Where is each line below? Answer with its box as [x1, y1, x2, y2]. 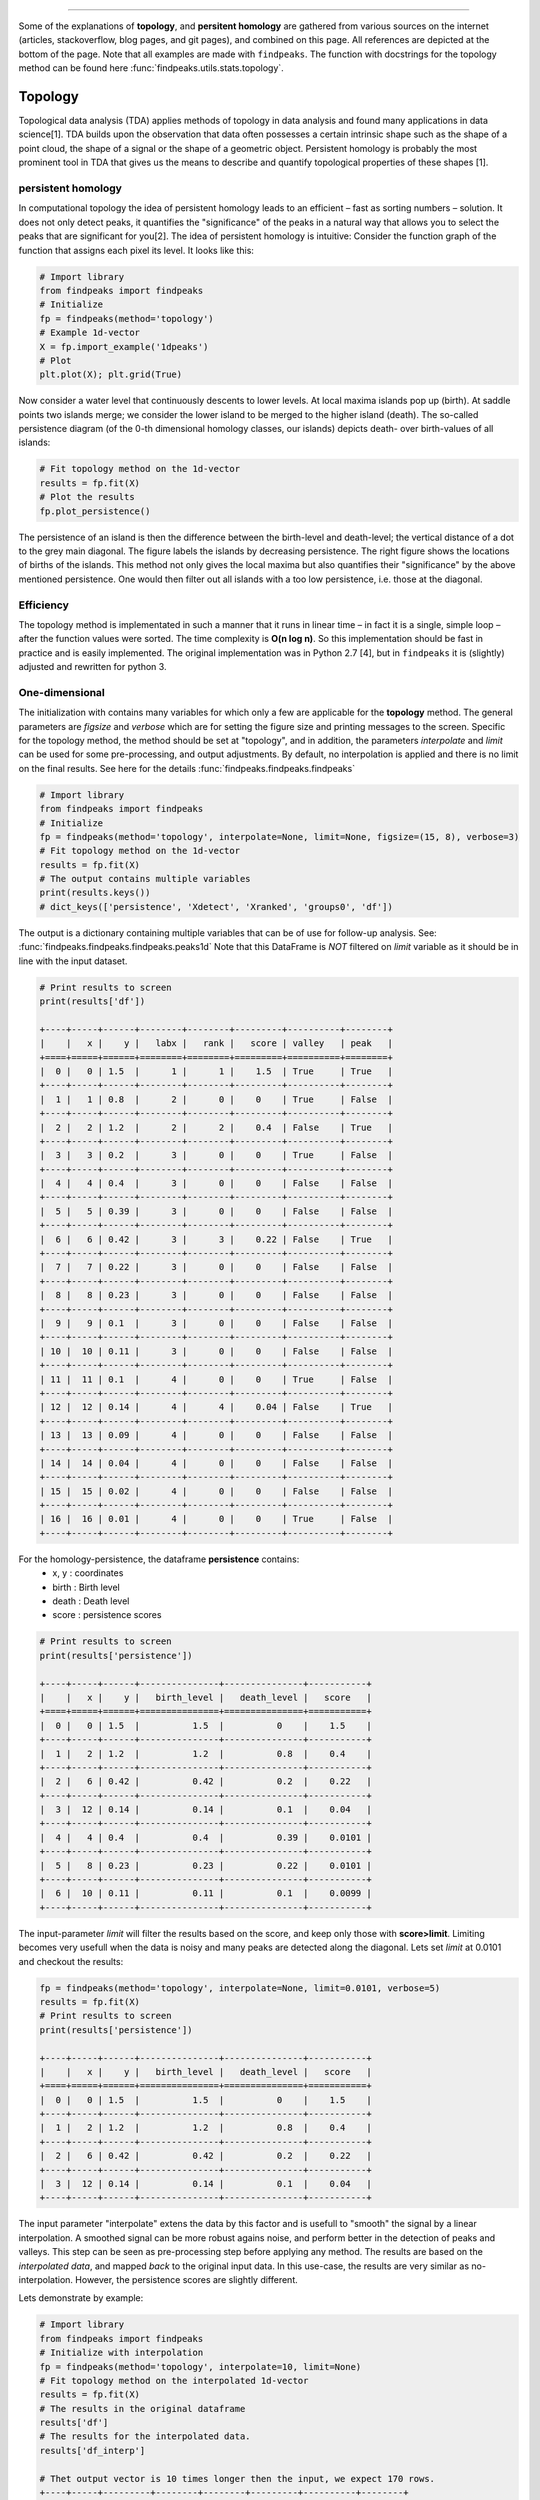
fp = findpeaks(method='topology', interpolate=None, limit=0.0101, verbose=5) [39, 1982, 441, 1994]
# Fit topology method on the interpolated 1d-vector [39, 2375, 309, 2386]
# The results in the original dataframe [39, 2403, 246, 2414]
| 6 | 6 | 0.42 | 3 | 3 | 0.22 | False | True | [39, 1233, 394, 1245]
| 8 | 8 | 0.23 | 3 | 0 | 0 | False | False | [39, 1290, 394, 1301]
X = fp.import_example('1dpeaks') [39, 341, 209, 352]
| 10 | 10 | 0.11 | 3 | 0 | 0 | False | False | [39, 1345, 394, 1357]
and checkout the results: [18, 1955, 124, 1967]
